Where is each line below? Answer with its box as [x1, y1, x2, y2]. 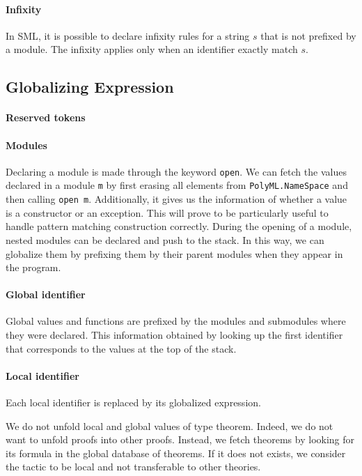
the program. [6, 260, 61, 275]
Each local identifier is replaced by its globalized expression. [6, 395, 261, 410]
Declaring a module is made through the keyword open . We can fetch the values [6, 164, 347, 178]
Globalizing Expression [6, 76, 174, 98]
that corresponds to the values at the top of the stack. [6, 341, 237, 355]
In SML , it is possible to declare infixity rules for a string [6, 28, 250, 43]
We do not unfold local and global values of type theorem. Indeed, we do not [6, 418, 333, 433]
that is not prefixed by [260, 28, 356, 43]
